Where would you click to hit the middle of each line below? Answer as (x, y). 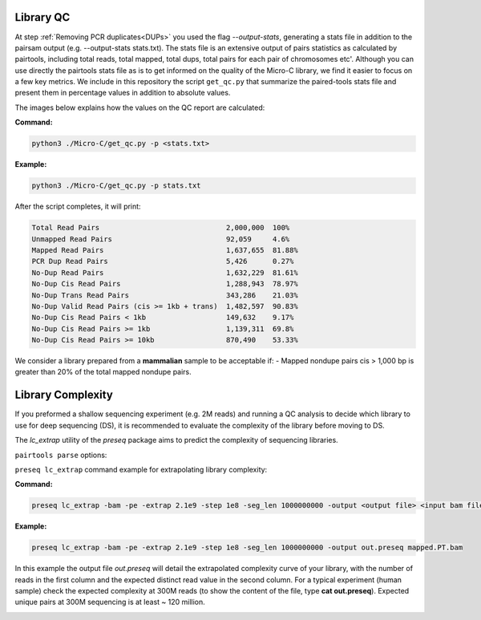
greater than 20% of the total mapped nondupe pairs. (103, 372)
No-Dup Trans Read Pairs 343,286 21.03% (165, 295)
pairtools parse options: (61, 455)
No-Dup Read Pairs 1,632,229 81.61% (165, 272)
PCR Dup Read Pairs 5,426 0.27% (163, 261)
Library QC (42, 17)
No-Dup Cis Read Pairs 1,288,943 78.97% (165, 284)
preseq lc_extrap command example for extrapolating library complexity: (141, 469)
